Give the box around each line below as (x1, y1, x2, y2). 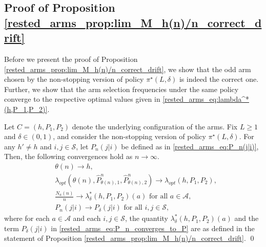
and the (234, 213, 259, 223)
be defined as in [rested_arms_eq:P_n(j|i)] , (121, 141, 259, 151)
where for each (4, 213, 50, 223)
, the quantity (125, 213, 169, 223)
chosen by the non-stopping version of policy (4, 74, 144, 84)
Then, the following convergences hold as (4, 151, 133, 162)
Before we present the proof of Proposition (4, 53, 138, 64)
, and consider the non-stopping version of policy (53, 131, 206, 142)
